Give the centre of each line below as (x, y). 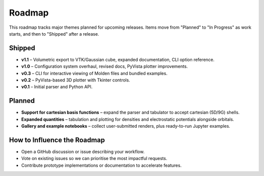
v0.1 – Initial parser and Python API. (57, 87)
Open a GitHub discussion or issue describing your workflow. (83, 152)
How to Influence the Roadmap (57, 140)
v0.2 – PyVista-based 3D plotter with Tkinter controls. (76, 80)
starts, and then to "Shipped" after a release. (54, 34)
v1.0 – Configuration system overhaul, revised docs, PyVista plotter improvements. (105, 66)
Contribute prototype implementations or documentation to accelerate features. (101, 165)
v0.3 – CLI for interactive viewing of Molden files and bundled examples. (94, 73)
